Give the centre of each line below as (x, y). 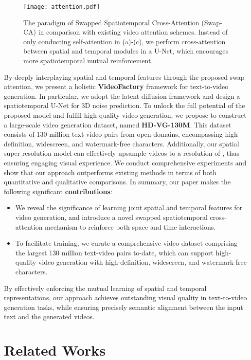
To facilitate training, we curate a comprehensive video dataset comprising (126, 243)
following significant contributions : (58, 191)
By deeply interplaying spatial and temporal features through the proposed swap (124, 77)
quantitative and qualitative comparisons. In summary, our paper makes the (117, 182)
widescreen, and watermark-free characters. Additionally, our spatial (138, 143)
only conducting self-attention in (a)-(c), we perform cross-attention (125, 41)
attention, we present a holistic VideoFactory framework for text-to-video (116, 86)
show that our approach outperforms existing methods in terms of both (110, 172)
